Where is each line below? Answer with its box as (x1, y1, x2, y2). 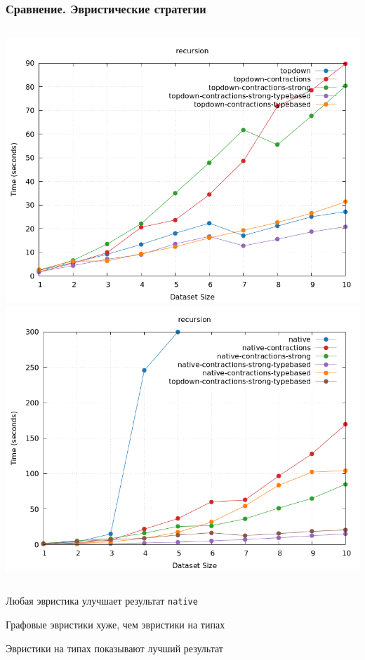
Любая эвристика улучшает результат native (6, 593, 198, 608)
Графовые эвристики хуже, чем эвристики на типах (6, 617, 225, 632)
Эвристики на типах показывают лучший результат (6, 640, 223, 655)
